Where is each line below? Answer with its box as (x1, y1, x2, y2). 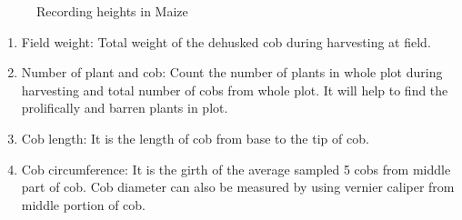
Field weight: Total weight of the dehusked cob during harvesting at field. (21, 32, 431, 51)
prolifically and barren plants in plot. (21, 98, 228, 117)
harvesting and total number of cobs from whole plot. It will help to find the (21, 80, 448, 99)
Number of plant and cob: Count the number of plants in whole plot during (21, 63, 443, 82)
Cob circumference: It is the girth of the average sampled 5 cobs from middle (21, 159, 451, 178)
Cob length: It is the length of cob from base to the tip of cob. (21, 128, 369, 147)
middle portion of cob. (21, 195, 146, 214)
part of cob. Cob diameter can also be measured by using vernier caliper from (21, 177, 455, 196)
